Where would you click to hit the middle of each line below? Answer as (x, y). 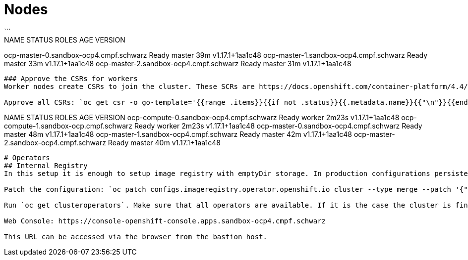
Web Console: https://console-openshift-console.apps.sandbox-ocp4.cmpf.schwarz (165, 221)
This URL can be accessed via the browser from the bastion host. (136, 237)
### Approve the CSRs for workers (71, 78)
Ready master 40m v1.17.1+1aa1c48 (164, 142)
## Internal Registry (46, 165)
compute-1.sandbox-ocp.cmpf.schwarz (68, 126)
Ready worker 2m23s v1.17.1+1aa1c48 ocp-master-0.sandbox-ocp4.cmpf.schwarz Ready (278, 126)
